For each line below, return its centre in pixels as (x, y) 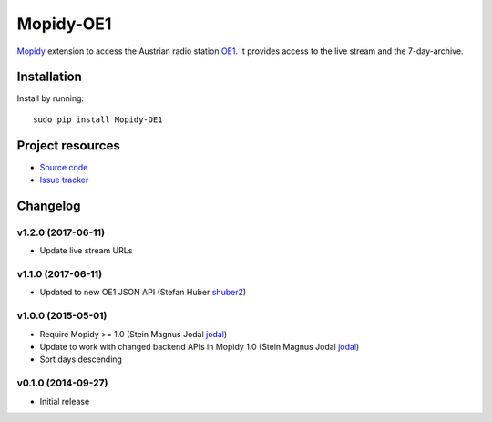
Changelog (49, 206)
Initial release (65, 401)
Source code (64, 167)
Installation (49, 77)
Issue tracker (64, 180)
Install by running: (51, 98)
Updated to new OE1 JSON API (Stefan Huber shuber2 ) (143, 293)
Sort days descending (81, 359)
